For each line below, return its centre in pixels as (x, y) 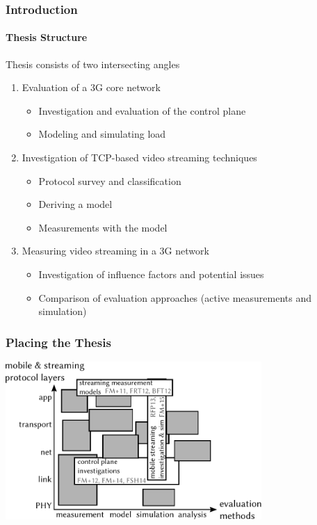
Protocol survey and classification (110, 180)
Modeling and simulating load (102, 134)
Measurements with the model (103, 227)
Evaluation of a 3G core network (91, 87)
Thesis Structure (47, 37)
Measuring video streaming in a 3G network (115, 251)
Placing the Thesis (58, 342)
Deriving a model (75, 204)
